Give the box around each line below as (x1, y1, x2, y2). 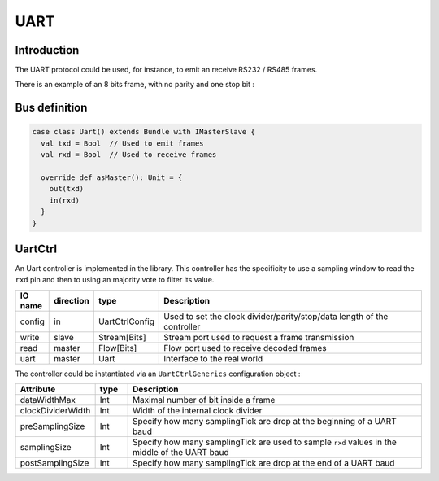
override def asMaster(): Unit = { (41, 173, 183, 182)
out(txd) (49, 184, 85, 194)
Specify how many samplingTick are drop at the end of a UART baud (132, 457, 395, 469)
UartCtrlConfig (98, 316, 154, 327)
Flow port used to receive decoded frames (163, 342, 327, 353)
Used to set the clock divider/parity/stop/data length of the (163, 310, 389, 321)
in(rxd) (49, 195, 80, 205)
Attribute (20, 383, 56, 395)
